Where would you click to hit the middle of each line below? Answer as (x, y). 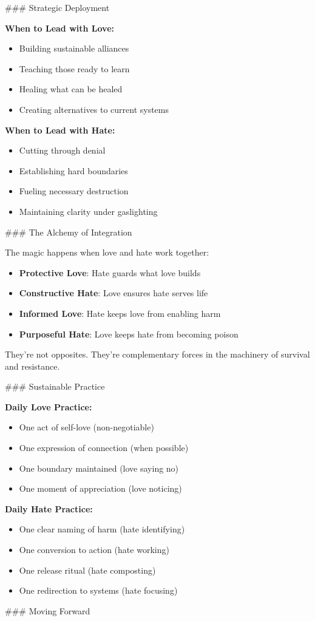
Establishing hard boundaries (73, 170)
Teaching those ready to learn (74, 68)
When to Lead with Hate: (60, 130)
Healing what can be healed (71, 89)
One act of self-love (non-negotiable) (86, 427)
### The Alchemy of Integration (69, 232)
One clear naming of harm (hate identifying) (102, 529)
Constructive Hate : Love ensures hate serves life (113, 293)
